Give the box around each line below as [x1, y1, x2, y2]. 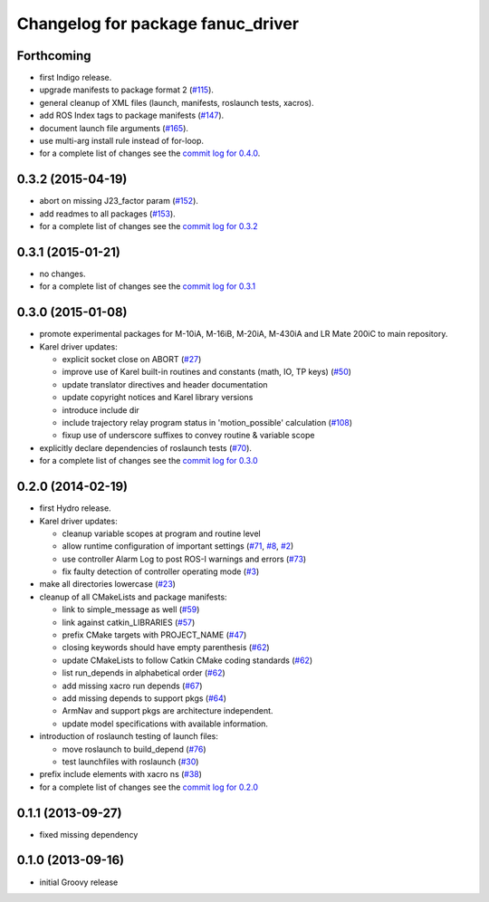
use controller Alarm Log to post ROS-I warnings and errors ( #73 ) [62, 553, 307, 564]
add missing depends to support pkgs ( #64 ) [62, 693, 226, 704]
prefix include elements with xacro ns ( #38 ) [39, 769, 203, 780]
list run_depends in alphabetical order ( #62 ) [62, 667, 225, 678]
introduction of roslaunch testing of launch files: [39, 731, 219, 742]
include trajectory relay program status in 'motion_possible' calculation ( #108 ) [62, 417, 353, 428]
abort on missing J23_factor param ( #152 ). [39, 196, 199, 206]
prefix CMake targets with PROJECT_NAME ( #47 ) [62, 629, 247, 640]
